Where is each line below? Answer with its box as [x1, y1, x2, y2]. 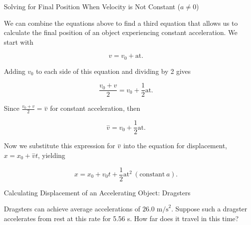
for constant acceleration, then [50, 103, 141, 113]
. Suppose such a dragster [171, 204, 248, 214]
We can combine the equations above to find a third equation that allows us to [4, 17, 238, 28]
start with [4, 36, 33, 47]
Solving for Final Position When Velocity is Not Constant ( [4, 1, 180, 11]
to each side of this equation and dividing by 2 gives [36, 66, 191, 76]
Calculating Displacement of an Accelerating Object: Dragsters [4, 187, 190, 197]
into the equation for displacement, [123, 140, 227, 151]
